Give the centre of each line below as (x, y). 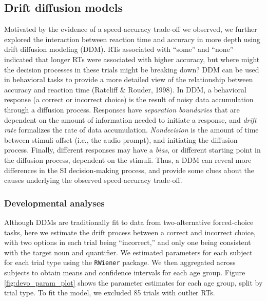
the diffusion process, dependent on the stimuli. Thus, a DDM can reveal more (128, 159)
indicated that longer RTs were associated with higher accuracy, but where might (132, 59)
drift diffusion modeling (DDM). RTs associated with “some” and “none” (119, 49)
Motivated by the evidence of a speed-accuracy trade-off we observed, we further (131, 29)
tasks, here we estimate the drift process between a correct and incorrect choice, (130, 232)
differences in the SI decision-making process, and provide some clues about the (129, 170)
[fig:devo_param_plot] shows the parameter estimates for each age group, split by (133, 282)
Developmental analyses (54, 203)
